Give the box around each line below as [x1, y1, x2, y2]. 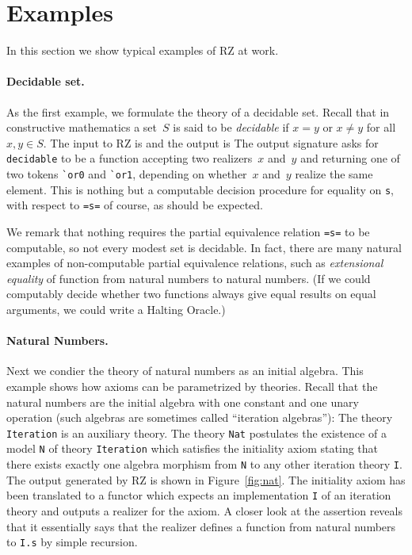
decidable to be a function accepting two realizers [6, 150, 253, 166]
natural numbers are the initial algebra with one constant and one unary [6, 393, 359, 410]
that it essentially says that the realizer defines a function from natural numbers [6, 518, 396, 534]
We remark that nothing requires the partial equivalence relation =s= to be [6, 223, 370, 239]
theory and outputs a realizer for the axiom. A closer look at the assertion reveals [6, 502, 402, 519]
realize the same [295, 165, 373, 182]
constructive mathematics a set [6, 119, 158, 136]
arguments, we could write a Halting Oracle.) [6, 300, 226, 317]
